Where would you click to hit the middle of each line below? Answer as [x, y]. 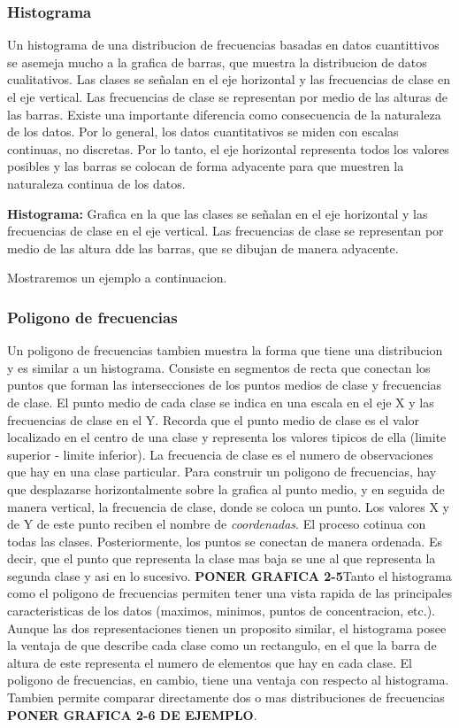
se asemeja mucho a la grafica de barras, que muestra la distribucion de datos [217, 62]
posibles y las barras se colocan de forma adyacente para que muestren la [206, 166]
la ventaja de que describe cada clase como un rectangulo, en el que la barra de [222, 645]
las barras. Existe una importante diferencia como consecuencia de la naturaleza [224, 114]
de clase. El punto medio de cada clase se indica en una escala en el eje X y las [221, 402]
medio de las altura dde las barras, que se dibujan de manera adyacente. [203, 248]
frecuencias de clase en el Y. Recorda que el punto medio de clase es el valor [214, 419]
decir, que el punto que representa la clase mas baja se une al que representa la [222, 558]
